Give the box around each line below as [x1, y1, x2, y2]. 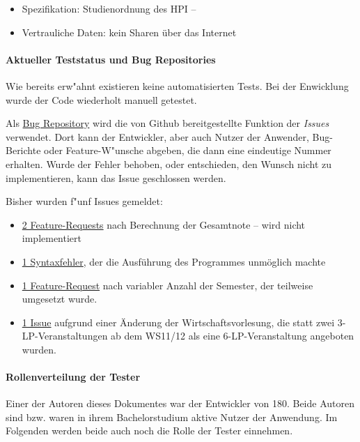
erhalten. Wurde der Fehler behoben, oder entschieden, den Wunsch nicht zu [6, 156, 332, 171]
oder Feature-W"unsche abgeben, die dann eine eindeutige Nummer [44, 143, 331, 158]
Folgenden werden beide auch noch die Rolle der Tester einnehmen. [6, 423, 293, 438]
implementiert [22, 231, 82, 245]
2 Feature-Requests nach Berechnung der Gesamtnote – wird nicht [22, 217, 306, 231]
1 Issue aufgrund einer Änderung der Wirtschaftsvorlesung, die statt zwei [22, 314, 335, 329]
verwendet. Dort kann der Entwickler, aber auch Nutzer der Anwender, [6, 129, 309, 144]
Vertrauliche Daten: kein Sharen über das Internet [22, 24, 237, 39]
